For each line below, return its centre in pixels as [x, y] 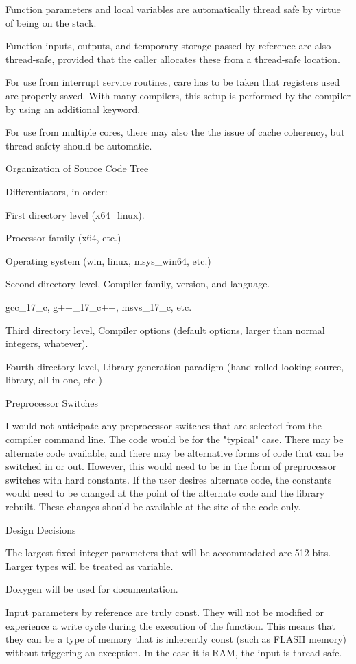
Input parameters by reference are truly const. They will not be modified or [165, 612]
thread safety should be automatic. [79, 145]
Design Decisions [41, 529]
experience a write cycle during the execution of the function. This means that [170, 625]
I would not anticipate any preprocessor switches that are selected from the [164, 426]
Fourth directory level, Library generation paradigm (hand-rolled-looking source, [175, 366]
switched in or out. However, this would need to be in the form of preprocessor [171, 466]
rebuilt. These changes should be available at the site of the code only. [153, 507]
